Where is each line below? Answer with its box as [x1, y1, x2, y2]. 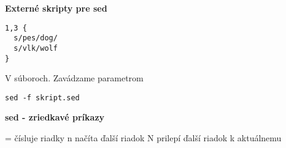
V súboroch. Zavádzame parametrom [5, 72, 144, 84]
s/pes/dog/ [14, 34, 58, 43]
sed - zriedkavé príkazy [5, 111, 105, 124]
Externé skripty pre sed [5, 2, 107, 14]
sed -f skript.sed [5, 93, 80, 102]
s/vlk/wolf [14, 43, 58, 53]
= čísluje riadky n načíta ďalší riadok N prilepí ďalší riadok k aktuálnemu [5, 131, 282, 144]
